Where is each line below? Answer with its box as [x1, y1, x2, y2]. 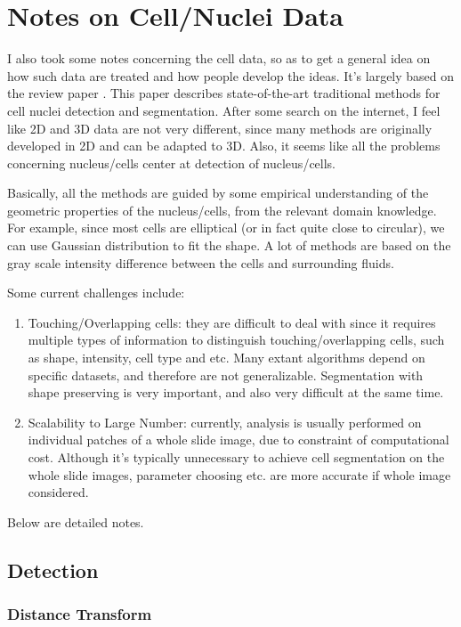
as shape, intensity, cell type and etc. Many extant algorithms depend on [28, 348, 425, 367]
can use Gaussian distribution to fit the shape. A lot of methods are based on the [7, 236, 451, 255]
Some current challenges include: [7, 283, 185, 302]
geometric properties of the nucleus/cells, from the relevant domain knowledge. [7, 200, 437, 219]
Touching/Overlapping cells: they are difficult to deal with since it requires [28, 313, 436, 331]
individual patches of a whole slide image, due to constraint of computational [28, 430, 449, 449]
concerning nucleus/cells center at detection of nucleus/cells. [7, 153, 336, 172]
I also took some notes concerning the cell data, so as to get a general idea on [7, 49, 431, 68]
